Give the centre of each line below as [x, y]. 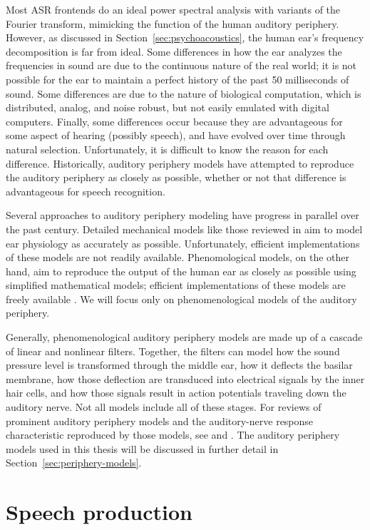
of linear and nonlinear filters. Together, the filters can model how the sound [173, 351]
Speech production [99, 512]
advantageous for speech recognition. [86, 191]
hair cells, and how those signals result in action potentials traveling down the [176, 393]
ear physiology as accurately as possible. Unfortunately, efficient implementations [183, 243]
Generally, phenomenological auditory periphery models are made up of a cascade [184, 337]
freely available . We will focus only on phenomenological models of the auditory [181, 299]
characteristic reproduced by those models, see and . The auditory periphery [173, 435]
